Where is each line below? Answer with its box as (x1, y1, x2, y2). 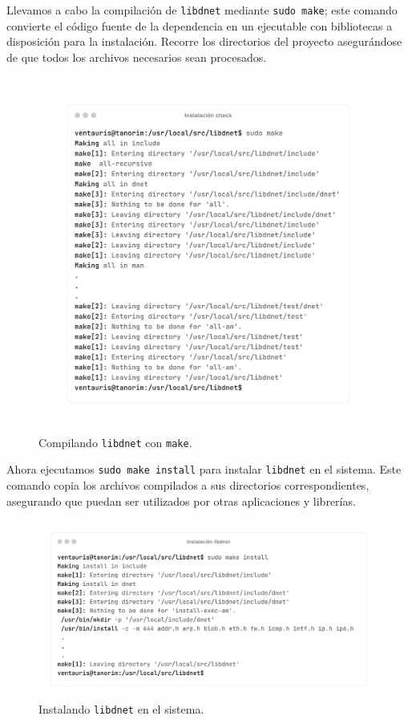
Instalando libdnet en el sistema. (38, 701, 204, 718)
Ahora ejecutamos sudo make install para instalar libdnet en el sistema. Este (6, 461, 402, 478)
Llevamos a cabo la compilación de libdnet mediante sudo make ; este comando (6, 2, 398, 18)
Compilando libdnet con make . (38, 433, 192, 450)
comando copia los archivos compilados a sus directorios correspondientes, (6, 477, 370, 494)
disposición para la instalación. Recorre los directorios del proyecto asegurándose (6, 33, 402, 50)
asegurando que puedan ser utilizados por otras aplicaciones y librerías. (6, 492, 356, 509)
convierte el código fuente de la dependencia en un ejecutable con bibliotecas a (6, 17, 393, 34)
